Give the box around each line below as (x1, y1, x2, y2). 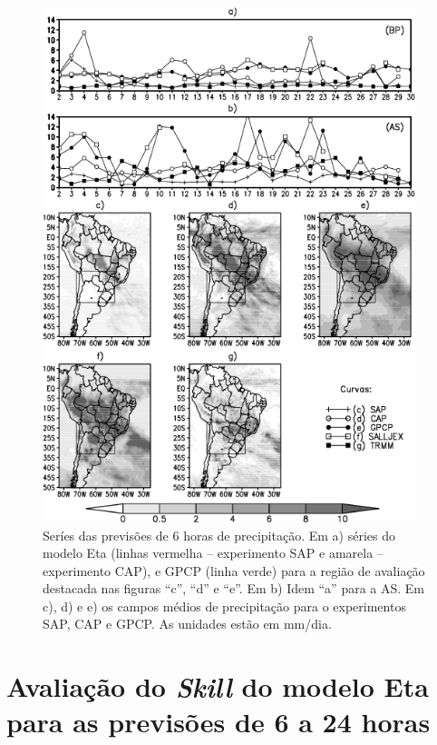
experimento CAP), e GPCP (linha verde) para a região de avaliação (43, 561, 425, 580)
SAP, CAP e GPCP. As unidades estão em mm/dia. (43, 614, 332, 633)
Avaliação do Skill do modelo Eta (6, 668, 429, 706)
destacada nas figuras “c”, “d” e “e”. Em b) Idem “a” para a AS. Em (43, 579, 425, 598)
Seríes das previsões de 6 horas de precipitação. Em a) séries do (43, 525, 395, 544)
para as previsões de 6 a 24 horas (6, 703, 431, 740)
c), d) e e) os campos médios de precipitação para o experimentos (43, 596, 406, 615)
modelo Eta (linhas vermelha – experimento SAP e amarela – (43, 543, 384, 562)
